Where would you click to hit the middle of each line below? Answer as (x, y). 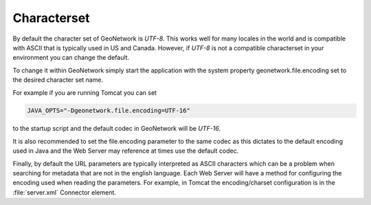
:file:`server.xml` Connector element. (65, 192)
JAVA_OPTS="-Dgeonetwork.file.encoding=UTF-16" (109, 111)
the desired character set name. (58, 80)
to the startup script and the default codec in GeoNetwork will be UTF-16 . (117, 129)
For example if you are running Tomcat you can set (85, 92)
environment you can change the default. (71, 58)
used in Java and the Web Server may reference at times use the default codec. (126, 151)
